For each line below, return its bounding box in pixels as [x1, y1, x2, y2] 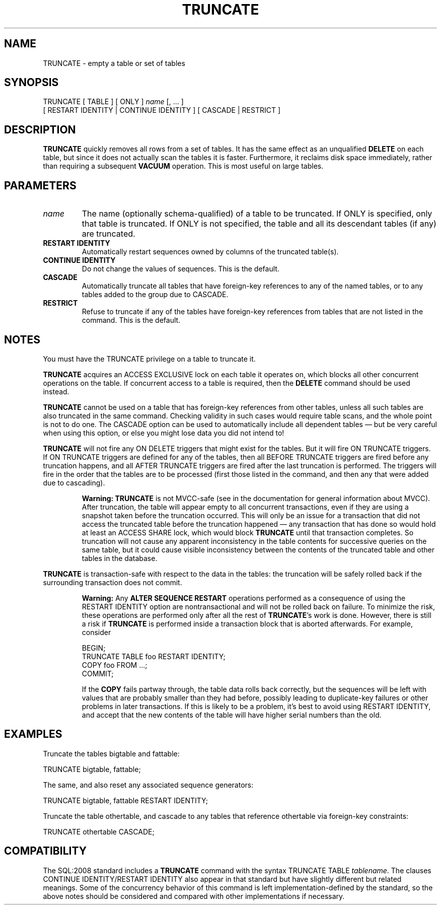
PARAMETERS [4, 179, 77, 192]
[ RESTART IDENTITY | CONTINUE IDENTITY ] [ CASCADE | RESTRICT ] [43, 106, 280, 115]
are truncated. [82, 229, 135, 239]
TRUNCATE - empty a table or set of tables [43, 58, 185, 67]
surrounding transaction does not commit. [43, 578, 182, 587]
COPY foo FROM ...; [82, 660, 148, 669]
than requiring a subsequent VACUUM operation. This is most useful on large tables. [43, 162, 324, 171]
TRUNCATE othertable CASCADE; [43, 827, 155, 836]
